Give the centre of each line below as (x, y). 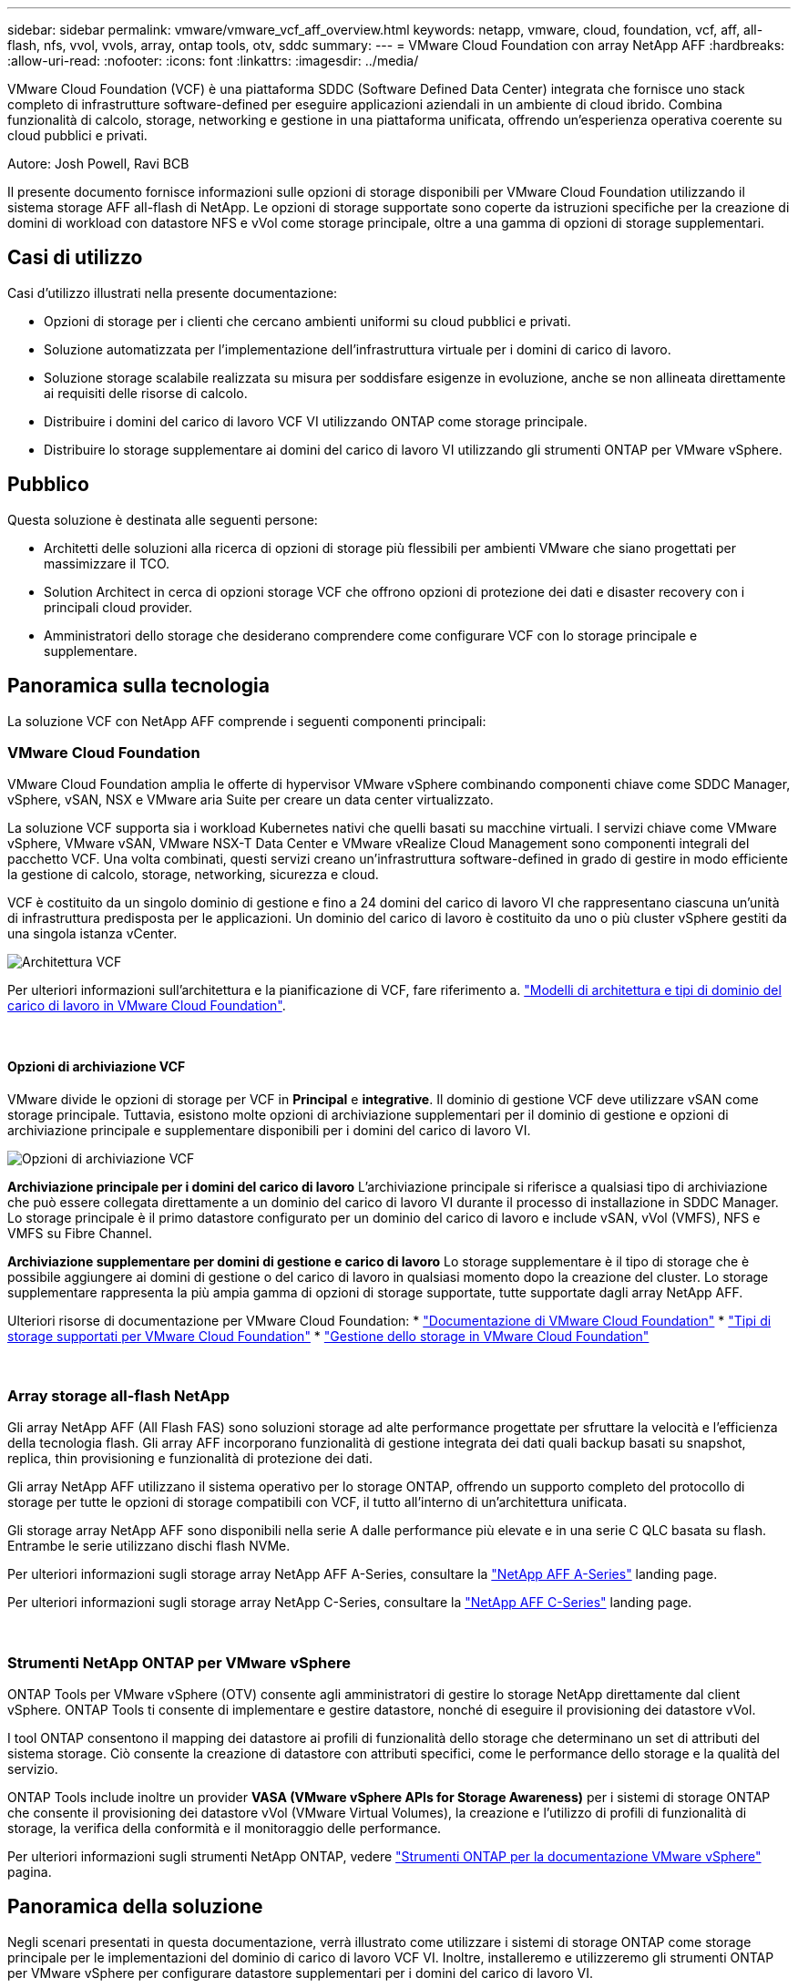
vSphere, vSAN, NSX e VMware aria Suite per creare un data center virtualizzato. (251, 800)
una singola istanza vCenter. (92, 934)
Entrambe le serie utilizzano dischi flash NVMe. (149, 1546)
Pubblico (48, 485)
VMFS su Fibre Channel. (80, 1233)
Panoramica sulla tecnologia (138, 686)
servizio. (33, 1769)
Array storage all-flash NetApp (119, 1395)
